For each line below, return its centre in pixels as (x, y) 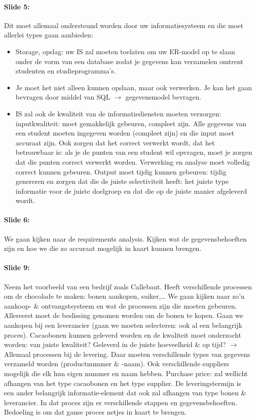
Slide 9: (17, 267)
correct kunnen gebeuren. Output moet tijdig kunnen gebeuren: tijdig (121, 171)
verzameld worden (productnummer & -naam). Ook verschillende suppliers (117, 364)
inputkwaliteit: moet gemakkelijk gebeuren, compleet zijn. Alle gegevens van (131, 123)
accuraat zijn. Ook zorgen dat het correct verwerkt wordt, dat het (115, 142)
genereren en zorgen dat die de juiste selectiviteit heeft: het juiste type (122, 181)
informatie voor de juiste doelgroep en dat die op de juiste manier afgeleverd (131, 191)
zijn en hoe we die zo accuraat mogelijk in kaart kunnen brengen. (103, 248)
